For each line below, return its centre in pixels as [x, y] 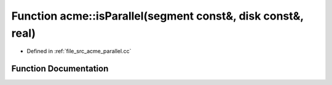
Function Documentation [60, 69]
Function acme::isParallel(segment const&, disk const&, [157, 16]
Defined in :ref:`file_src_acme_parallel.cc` [79, 51]
